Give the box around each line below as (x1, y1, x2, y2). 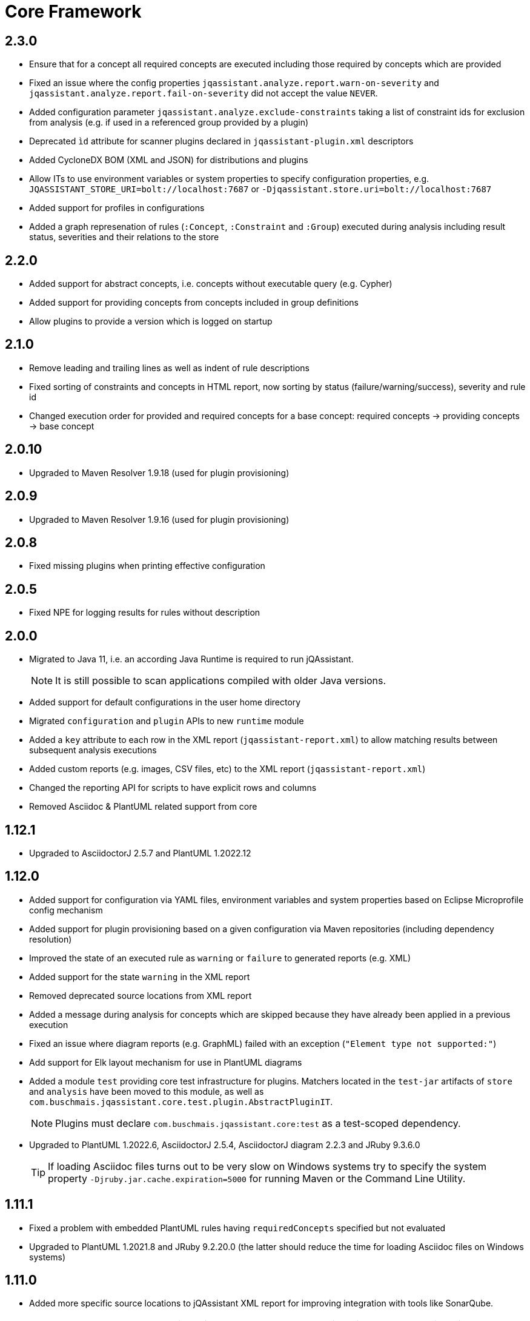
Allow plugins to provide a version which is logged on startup (29, 316, 273, 327)
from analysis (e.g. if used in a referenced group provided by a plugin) (29, 117, 309, 128)
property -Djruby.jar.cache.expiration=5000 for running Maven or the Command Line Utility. (48, 1172, 466, 1185)
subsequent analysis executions (29, 745, 157, 756)
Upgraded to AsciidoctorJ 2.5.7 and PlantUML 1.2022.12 (29, 847, 251, 858)
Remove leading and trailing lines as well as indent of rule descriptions (29, 362, 310, 373)
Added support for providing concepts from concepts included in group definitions (29, 297, 359, 308)
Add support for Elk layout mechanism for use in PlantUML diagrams (29, 1057, 302, 1067)
